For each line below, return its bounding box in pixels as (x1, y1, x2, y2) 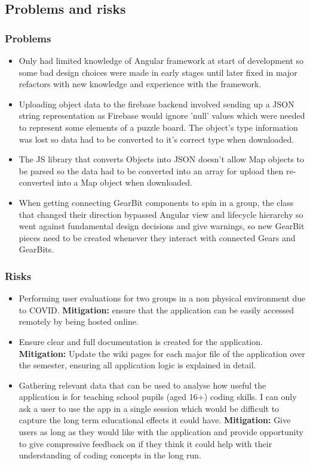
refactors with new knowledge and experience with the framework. (19, 78, 262, 90)
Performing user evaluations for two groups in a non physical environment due (19, 292, 306, 304)
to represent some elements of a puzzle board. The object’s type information (19, 121, 298, 133)
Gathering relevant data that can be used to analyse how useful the (19, 378, 266, 391)
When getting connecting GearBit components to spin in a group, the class (19, 196, 294, 208)
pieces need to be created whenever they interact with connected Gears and (19, 231, 296, 244)
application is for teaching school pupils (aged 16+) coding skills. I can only (19, 390, 297, 403)
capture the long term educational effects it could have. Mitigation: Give (19, 414, 291, 426)
